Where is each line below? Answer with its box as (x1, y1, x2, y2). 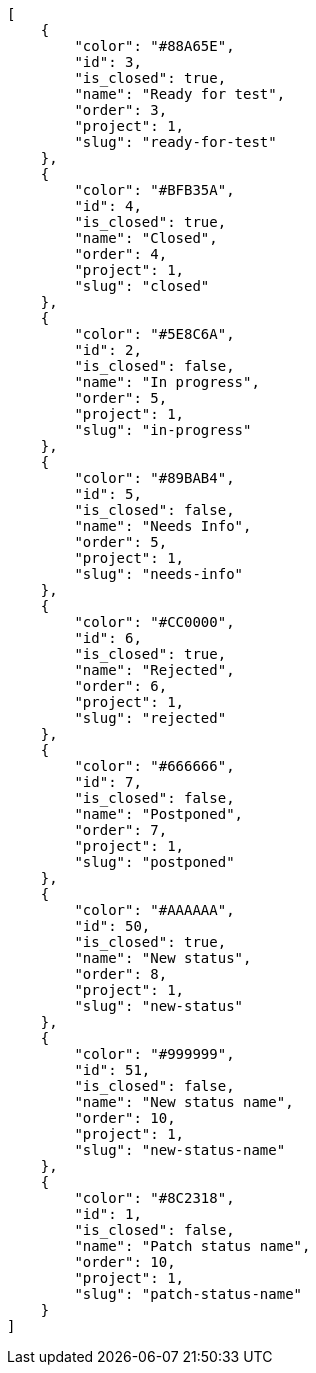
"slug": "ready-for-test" (74, 134, 277, 150)
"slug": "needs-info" (74, 566, 244, 582)
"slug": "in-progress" (74, 422, 252, 438)
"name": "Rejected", (74, 662, 235, 678)
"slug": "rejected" (74, 710, 227, 726)
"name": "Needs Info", (74, 518, 252, 534)
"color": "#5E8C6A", (74, 326, 235, 342)
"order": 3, (74, 102, 168, 118)
